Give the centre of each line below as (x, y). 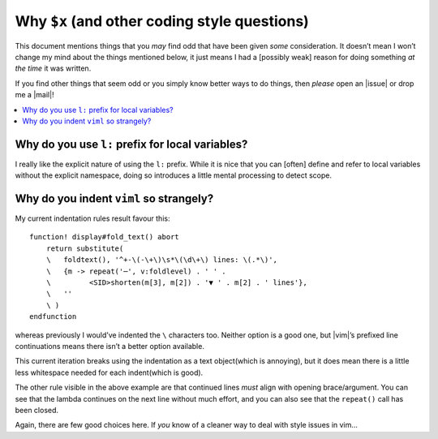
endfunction (53, 317)
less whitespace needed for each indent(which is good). (109, 372)
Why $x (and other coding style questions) (162, 21)
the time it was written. (53, 68)
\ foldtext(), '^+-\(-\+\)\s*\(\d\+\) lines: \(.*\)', (161, 260)
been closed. (37, 410)
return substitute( (85, 248)
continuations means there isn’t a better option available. (109, 346)
